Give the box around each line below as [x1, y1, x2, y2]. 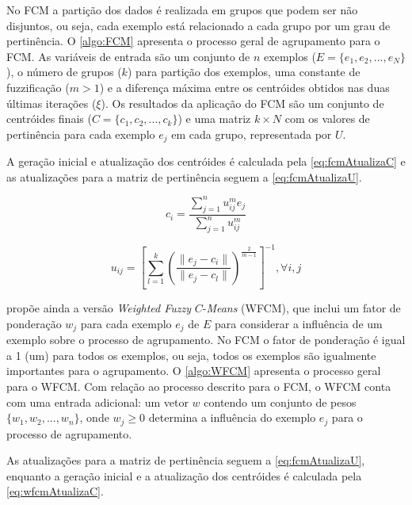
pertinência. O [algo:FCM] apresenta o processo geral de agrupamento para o [6, 33, 380, 49]
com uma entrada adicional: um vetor [6, 393, 189, 410]
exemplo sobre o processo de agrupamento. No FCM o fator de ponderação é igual [6, 331, 406, 348]
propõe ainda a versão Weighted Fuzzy [6, 300, 192, 316]
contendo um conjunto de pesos [204, 393, 357, 410]
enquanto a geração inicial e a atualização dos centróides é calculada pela [6, 467, 362, 484]
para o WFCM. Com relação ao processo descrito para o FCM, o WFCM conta [6, 377, 391, 394]
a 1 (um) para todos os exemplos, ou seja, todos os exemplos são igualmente [6, 346, 376, 363]
